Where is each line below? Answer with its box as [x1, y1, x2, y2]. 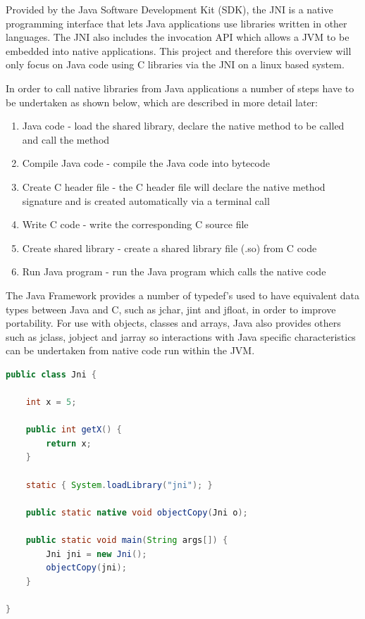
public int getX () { [25, 425, 122, 435]
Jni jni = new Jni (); [46, 549, 147, 559]
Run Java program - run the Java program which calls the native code [22, 264, 326, 279]
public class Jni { [6, 369, 97, 380]
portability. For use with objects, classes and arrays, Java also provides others [6, 315, 341, 330]
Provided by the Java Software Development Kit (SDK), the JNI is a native [6, 2, 333, 16]
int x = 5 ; [25, 397, 77, 408]
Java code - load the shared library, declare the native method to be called [22, 118, 345, 133]
